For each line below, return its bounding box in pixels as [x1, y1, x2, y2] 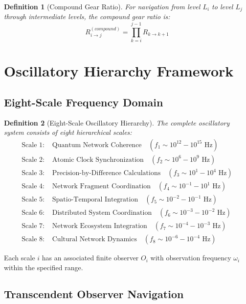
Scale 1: [22, 141, 45, 149]
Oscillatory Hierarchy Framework [4, 61, 234, 81]
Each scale [4, 253, 35, 263]
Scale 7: [22, 223, 45, 230]
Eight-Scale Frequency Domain [4, 94, 163, 109]
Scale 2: [22, 156, 45, 163]
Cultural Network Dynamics [52, 236, 137, 243]
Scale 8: [22, 236, 45, 243]
